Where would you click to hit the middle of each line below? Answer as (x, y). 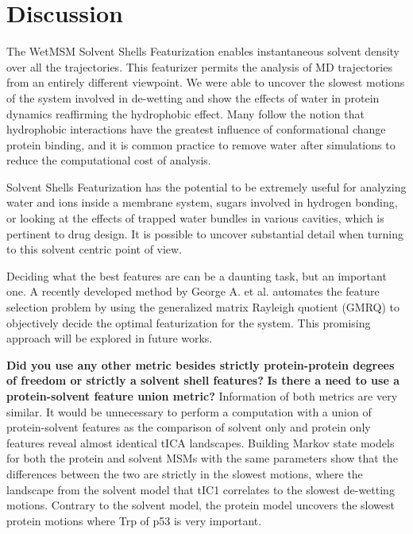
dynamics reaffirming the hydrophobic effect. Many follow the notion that (185, 113)
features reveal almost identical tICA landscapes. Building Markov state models (201, 442)
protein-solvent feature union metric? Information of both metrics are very (202, 396)
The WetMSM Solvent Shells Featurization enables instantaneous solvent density (203, 51)
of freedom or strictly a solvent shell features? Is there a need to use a (203, 380)
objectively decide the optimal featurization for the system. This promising (189, 322)
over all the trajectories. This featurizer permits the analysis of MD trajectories (199, 66)
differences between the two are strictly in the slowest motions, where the (185, 473)
